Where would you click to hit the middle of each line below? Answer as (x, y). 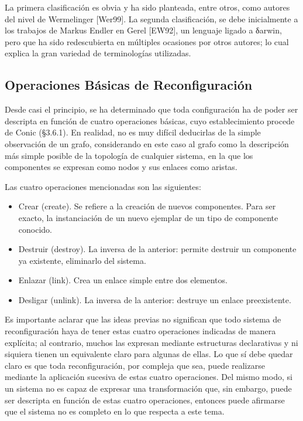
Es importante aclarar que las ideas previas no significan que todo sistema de (143, 319)
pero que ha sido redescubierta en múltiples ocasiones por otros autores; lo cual (147, 41)
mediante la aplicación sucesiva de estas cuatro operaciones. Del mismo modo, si (149, 377)
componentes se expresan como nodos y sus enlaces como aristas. (121, 167)
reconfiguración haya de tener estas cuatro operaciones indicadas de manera (140, 331)
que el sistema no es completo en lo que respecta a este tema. (115, 411)
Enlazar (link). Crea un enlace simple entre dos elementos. (123, 280)
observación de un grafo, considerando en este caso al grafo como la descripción (147, 143)
